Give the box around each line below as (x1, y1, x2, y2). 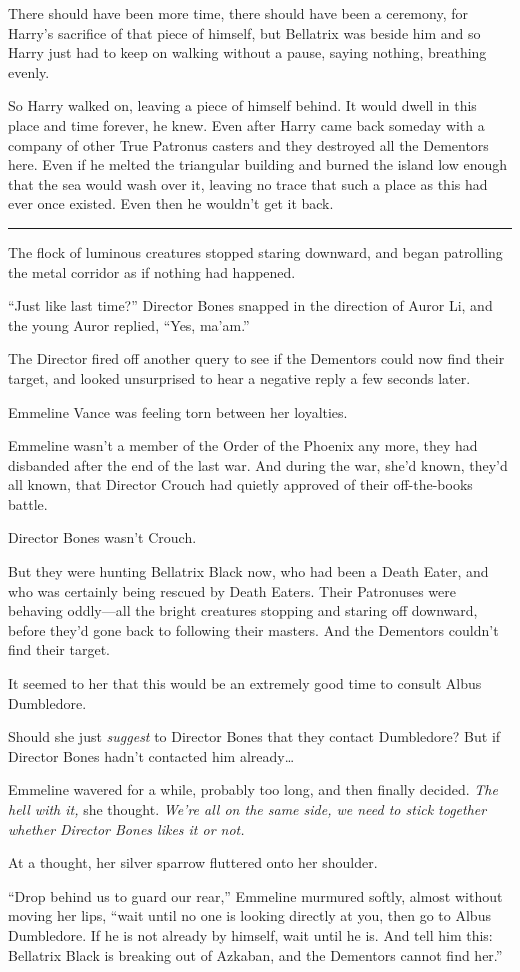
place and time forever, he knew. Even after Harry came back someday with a (8, 114, 485, 135)
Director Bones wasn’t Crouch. (8, 527, 197, 548)
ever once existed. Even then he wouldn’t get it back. (8, 193, 334, 214)
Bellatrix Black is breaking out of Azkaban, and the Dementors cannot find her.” (8, 944, 503, 965)
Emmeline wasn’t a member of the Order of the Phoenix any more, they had (8, 435, 478, 456)
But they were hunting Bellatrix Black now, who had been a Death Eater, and (8, 561, 489, 582)
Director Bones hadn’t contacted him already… (8, 745, 295, 766)
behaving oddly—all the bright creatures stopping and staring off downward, (8, 600, 478, 621)
